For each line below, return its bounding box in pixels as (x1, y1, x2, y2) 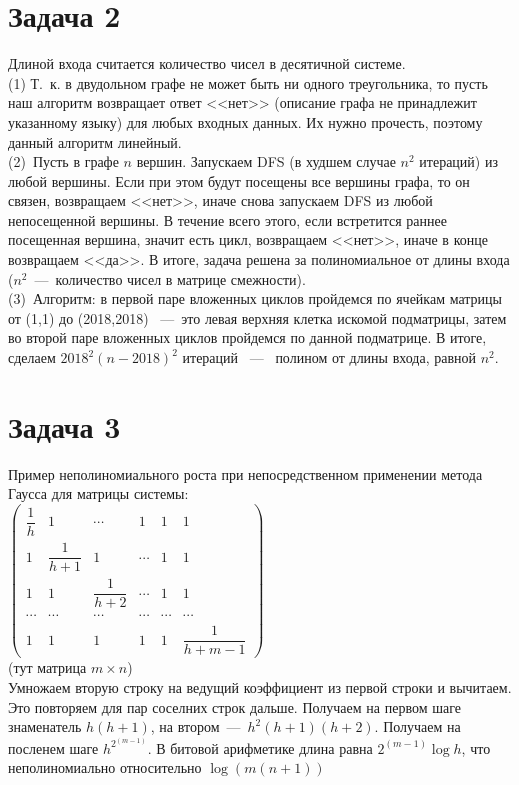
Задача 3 (8, 405, 121, 446)
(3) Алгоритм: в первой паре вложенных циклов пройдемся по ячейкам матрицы (8, 288, 502, 309)
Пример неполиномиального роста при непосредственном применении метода (8, 463, 483, 484)
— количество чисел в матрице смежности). (34, 268, 306, 289)
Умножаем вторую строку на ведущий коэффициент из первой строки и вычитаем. (8, 677, 512, 697)
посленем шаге (8, 737, 99, 758)
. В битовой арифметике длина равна (147, 737, 373, 758)
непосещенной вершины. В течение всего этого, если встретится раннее (8, 209, 447, 230)
